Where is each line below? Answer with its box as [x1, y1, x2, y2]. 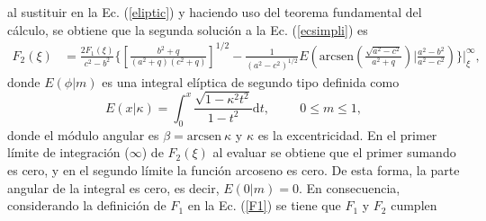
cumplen [391, 196, 437, 215]
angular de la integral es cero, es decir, [7, 178, 220, 197]
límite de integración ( [7, 143, 130, 162]
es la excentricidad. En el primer [257, 125, 437, 144]
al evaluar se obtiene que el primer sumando [212, 143, 456, 162]
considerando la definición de [7, 196, 166, 215]
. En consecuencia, [298, 178, 400, 197]
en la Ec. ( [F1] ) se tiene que [187, 196, 341, 215]
